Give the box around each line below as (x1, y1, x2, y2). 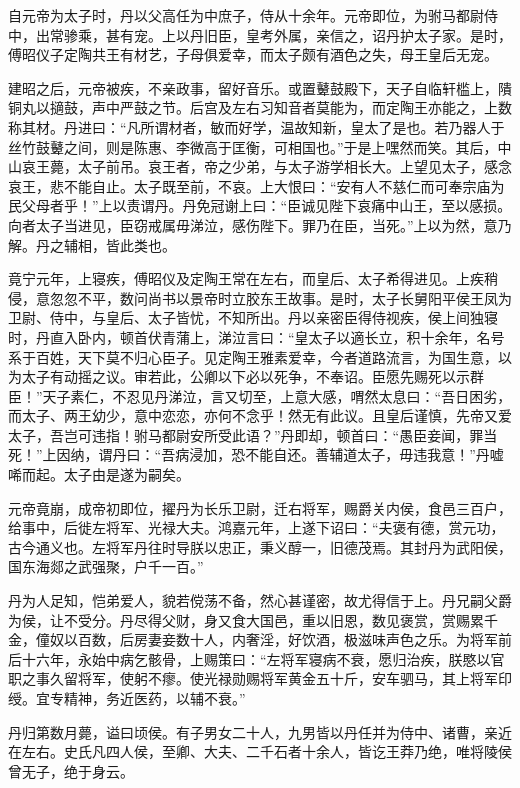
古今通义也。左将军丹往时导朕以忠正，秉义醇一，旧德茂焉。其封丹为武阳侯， (8, 536, 512, 557)
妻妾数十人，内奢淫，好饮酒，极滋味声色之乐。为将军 (147, 629, 498, 650)
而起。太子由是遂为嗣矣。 (21, 464, 190, 485)
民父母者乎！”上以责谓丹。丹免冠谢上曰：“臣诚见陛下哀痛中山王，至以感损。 (8, 195, 512, 216)
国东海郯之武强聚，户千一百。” (8, 556, 204, 577)
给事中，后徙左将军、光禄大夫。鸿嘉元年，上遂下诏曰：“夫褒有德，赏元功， (8, 517, 505, 538)
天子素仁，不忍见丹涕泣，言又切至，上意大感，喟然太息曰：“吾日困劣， (42, 385, 512, 406)
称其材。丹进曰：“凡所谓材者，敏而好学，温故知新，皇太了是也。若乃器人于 (8, 116, 505, 137)
